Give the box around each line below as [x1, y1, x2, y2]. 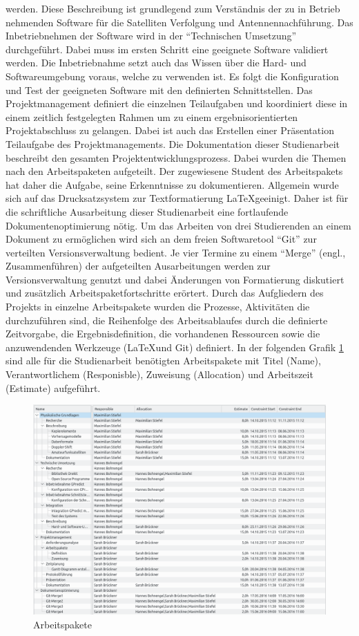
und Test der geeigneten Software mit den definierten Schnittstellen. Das [6, 82, 313, 97]
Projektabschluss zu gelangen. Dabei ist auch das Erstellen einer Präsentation [6, 123, 334, 138]
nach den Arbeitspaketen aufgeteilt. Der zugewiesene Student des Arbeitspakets [6, 164, 343, 178]
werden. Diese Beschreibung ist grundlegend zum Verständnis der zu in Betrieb [6, 1, 340, 15]
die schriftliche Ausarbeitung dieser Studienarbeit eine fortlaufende [6, 204, 289, 218]
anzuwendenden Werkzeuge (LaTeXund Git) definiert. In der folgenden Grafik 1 [6, 339, 344, 354]
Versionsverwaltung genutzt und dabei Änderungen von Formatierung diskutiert [6, 272, 345, 286]
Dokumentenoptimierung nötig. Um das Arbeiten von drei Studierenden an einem [6, 218, 351, 232]
